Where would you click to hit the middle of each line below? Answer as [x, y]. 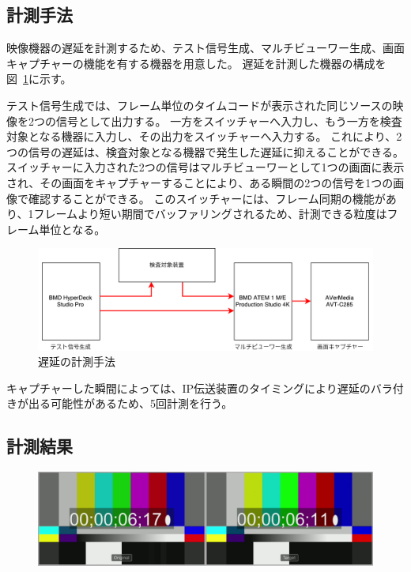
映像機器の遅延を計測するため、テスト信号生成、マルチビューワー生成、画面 [205, 48]
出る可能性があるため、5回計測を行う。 [130, 403]
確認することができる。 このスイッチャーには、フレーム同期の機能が [207, 198]
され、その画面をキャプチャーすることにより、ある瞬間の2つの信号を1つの [200, 182]
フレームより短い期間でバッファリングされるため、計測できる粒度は [210, 214]
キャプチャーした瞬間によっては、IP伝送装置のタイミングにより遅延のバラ [200, 388]
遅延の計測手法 [77, 361]
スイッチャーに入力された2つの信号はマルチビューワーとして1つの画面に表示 [205, 167]
